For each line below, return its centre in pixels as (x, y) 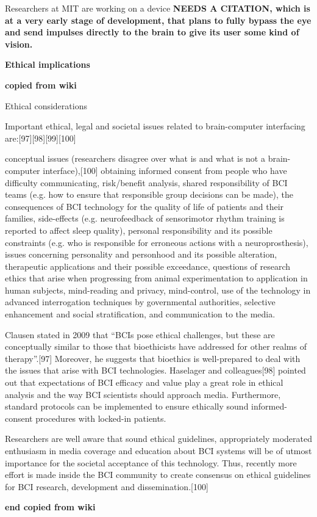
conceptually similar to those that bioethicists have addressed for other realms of (156, 346)
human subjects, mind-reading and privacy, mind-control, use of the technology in (158, 290)
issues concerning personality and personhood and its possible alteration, (141, 254)
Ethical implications (48, 64)
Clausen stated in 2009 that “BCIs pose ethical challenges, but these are (140, 334)
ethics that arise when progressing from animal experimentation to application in (156, 278)
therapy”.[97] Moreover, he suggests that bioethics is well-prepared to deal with (153, 358)
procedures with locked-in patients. (101, 418)
